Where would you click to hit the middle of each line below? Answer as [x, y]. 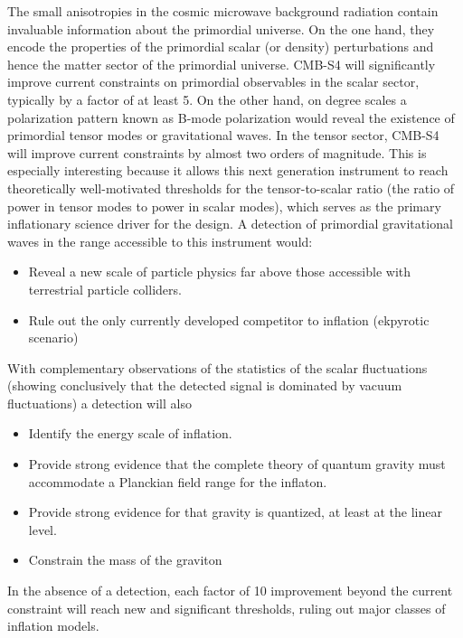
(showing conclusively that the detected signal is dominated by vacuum [205, 385]
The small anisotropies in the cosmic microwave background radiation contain [223, 11]
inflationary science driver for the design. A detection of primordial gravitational [230, 224]
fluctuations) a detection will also [99, 403]
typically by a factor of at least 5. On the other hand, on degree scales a [207, 99]
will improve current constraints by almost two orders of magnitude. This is [217, 152]
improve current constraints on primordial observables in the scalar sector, [213, 82]
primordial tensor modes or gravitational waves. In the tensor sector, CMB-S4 [223, 135]
